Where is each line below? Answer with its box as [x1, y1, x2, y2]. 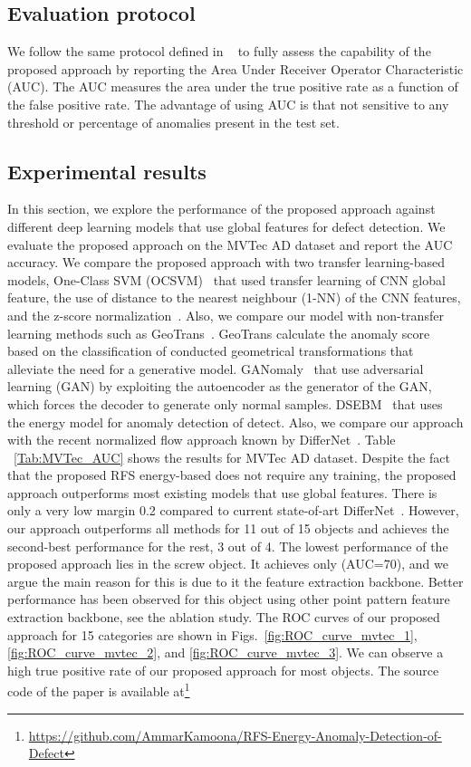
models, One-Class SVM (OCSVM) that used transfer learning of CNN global [7, 270, 446, 289]
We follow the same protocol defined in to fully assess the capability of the [7, 42, 431, 61]
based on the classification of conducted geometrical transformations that [7, 341, 414, 360]
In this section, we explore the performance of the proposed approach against [7, 199, 436, 218]
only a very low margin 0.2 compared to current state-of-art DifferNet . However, [7, 501, 459, 520]
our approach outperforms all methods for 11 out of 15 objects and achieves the [7, 519, 449, 538]
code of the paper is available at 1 [7, 679, 190, 701]
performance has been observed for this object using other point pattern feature [7, 590, 450, 609]
